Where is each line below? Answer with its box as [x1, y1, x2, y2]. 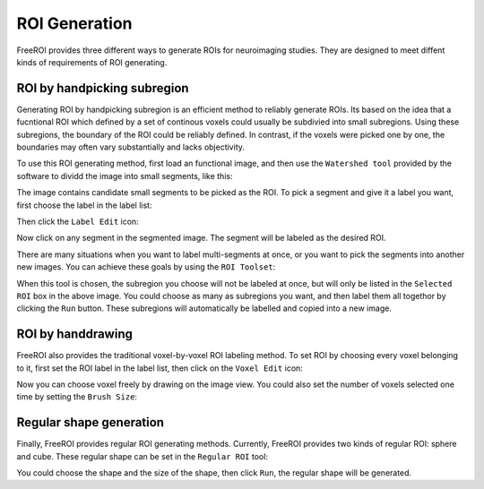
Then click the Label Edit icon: [16, 216, 139, 227]
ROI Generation [16, 13, 133, 33]
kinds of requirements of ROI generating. [16, 56, 168, 67]
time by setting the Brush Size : [16, 391, 138, 402]
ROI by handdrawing [16, 327, 134, 342]
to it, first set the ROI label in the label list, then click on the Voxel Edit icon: [16, 363, 304, 373]
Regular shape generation [16, 415, 165, 430]
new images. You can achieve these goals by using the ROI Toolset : [16, 262, 276, 272]
